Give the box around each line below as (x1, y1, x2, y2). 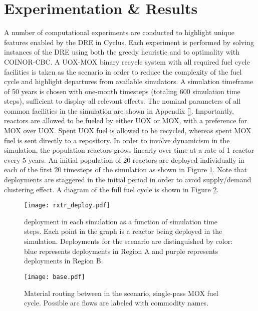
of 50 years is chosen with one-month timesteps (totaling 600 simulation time (4, 86, 240, 96)
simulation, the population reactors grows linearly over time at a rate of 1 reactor (4, 145, 254, 155)
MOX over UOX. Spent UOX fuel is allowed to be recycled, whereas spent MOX (4, 125, 251, 136)
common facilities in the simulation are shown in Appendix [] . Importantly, (4, 105, 234, 116)
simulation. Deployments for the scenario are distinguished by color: (24, 236, 233, 246)
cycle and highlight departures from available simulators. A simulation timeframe (4, 76, 253, 87)
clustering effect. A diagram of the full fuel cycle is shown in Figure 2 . (4, 184, 219, 194)
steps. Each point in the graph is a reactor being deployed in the (24, 226, 222, 236)
